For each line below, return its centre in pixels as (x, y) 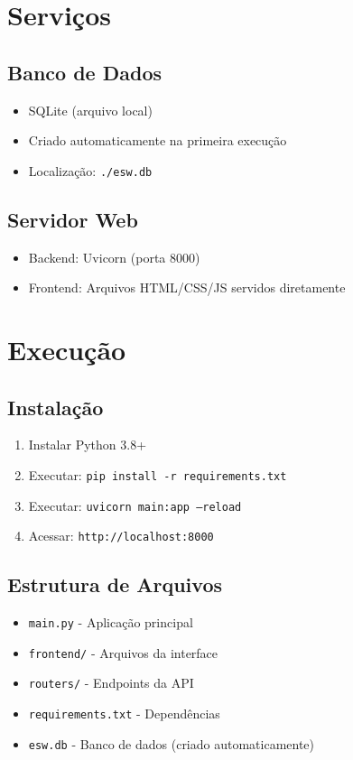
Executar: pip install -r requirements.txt (158, 474)
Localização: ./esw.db (90, 170)
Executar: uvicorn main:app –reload (135, 505)
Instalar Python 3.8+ (88, 445)
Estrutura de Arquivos (115, 584)
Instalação (56, 407)
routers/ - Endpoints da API (111, 683)
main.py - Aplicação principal (111, 622)
